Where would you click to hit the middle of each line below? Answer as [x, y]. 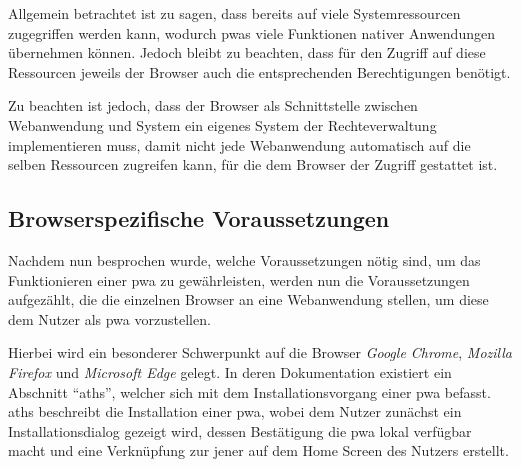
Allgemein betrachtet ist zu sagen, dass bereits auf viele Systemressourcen [234, 13]
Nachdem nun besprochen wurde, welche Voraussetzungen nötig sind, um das [244, 259]
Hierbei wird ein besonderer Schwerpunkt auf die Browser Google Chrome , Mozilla [260, 352]
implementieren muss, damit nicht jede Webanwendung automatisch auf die [239, 144]
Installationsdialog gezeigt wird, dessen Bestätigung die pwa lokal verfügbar [240, 430]
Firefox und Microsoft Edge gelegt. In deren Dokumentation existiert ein [230, 371]
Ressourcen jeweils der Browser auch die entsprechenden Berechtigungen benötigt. [259, 71]
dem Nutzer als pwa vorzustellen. [109, 318]
